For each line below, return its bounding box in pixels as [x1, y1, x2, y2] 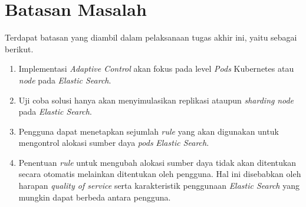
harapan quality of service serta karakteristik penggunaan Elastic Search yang [18, 179, 300, 192]
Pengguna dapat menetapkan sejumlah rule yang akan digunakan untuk [18, 125, 279, 137]
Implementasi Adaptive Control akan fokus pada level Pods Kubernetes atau [18, 62, 294, 75]
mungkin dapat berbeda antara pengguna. [18, 191, 171, 203]
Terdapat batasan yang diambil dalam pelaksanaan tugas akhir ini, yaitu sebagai [5, 31, 297, 44]
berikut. [5, 42, 34, 55]
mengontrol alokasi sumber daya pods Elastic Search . [18, 136, 209, 149]
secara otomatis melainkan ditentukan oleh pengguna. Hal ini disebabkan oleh [18, 168, 301, 180]
